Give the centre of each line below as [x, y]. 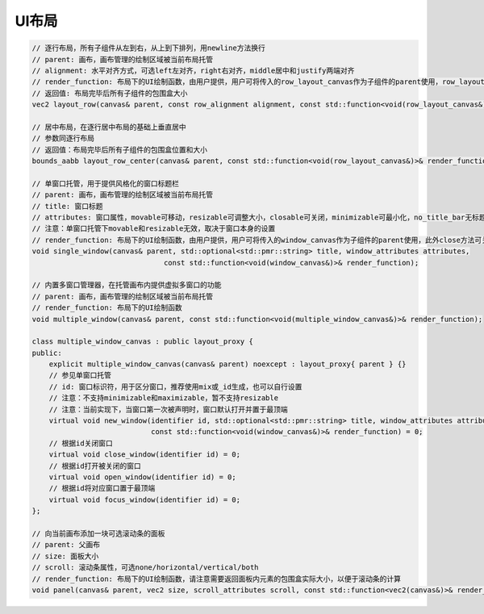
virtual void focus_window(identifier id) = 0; [145, 499]
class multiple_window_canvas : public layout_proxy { [142, 342]
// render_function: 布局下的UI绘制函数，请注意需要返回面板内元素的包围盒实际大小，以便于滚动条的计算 [217, 578]
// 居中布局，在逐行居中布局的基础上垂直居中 [109, 127]
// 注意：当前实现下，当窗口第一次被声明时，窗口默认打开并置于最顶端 [168, 409]
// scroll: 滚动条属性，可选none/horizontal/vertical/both [145, 568]
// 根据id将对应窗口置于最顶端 [102, 489]
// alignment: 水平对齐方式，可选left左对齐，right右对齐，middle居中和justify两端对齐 [193, 70]
